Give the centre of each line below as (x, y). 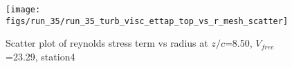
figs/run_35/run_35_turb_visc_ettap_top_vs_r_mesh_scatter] (147, 21)
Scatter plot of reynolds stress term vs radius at (107, 43)
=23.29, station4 (40, 56)
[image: (23, 10)
